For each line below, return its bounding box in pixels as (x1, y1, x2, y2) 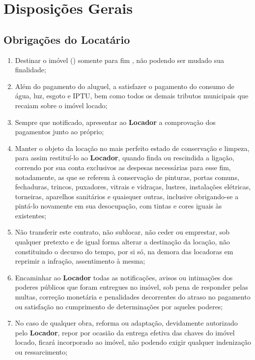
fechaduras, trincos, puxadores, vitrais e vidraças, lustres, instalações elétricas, (15, 181, 251, 192)
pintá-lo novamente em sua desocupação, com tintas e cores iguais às (15, 201, 222, 211)
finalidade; (15, 64, 46, 75)
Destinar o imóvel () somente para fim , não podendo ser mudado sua (15, 55, 225, 65)
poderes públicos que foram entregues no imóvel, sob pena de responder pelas (15, 282, 248, 292)
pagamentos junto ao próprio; (15, 126, 104, 137)
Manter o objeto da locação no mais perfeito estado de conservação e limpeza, (15, 143, 250, 153)
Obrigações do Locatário (3, 31, 130, 47)
